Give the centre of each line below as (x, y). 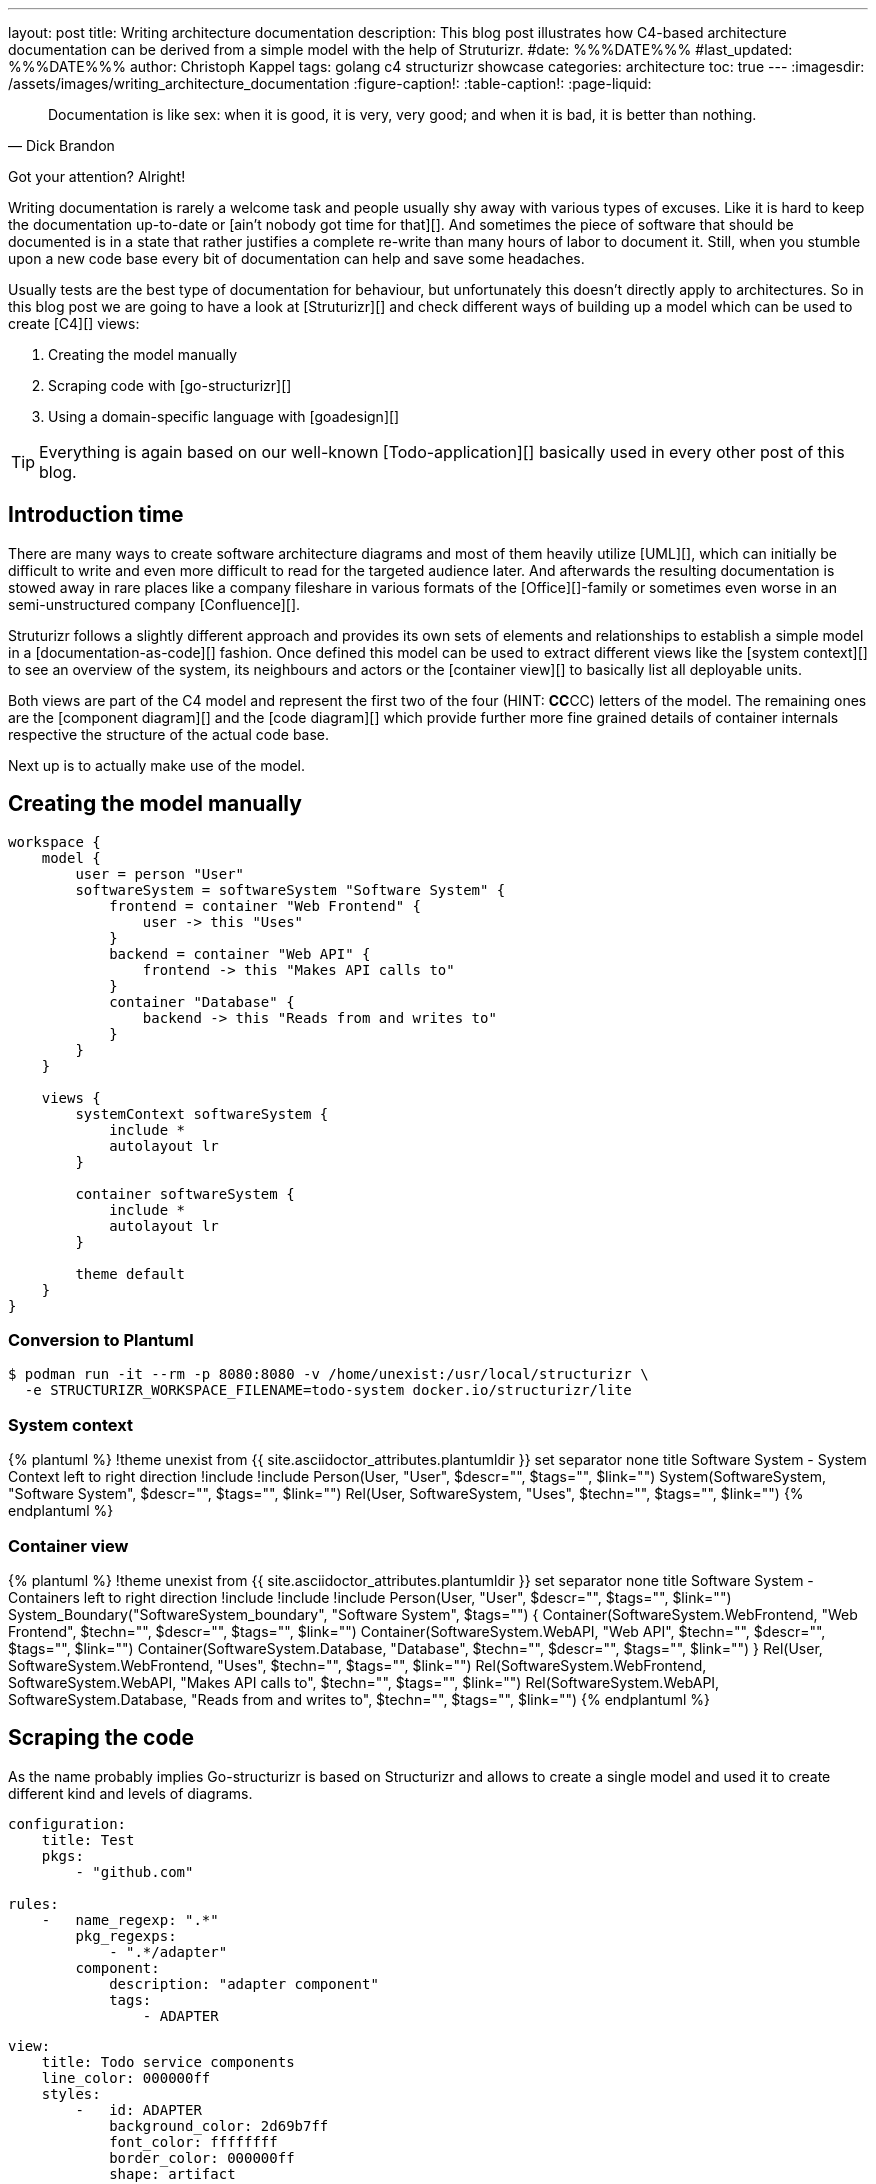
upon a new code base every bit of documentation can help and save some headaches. (296, 258)
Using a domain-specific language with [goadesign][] (224, 416)
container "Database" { (202, 1001)
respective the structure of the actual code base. (169, 734)
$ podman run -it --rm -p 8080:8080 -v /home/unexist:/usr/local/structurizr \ (328, 1374)
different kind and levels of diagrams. (130, 1793)
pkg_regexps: (126, 1935)
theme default (130, 1273)
